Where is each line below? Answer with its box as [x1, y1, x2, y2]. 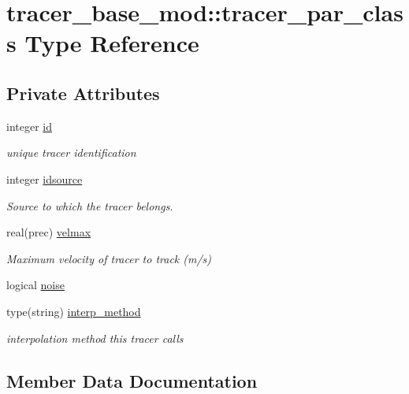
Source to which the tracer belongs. [6, 197, 173, 214]
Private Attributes [6, 80, 160, 105]
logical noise [6, 277, 65, 293]
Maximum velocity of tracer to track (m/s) [6, 250, 212, 266]
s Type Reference [6, 27, 199, 59]
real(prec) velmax [6, 224, 91, 240]
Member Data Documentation [6, 368, 258, 392]
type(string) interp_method [6, 303, 141, 319]
